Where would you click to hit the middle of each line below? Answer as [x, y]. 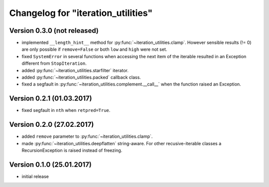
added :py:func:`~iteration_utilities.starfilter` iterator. [75, 70]
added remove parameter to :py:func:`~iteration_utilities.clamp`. [87, 136]
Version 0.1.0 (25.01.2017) [51, 164]
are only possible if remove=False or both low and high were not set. [94, 49]
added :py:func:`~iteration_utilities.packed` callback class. [81, 78]
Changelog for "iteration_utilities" [81, 13]
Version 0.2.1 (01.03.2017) [51, 99]
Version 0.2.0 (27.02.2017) [52, 125]
